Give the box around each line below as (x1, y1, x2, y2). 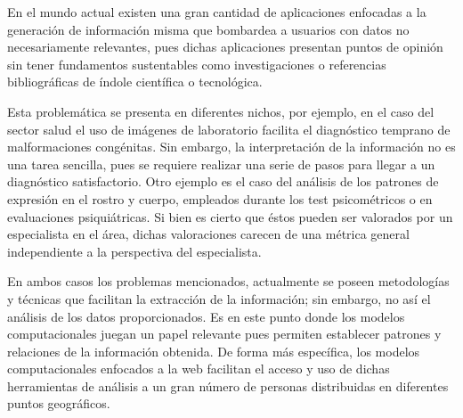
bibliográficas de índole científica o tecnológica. (7, 72, 263, 91)
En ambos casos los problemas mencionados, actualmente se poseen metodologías (7, 272, 450, 291)
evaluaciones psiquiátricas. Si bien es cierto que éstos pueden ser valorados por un (7, 207, 453, 225)
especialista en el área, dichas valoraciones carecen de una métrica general (7, 225, 410, 243)
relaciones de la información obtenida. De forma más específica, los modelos (7, 341, 420, 360)
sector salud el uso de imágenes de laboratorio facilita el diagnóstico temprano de (7, 119, 451, 138)
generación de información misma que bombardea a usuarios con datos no (7, 20, 410, 38)
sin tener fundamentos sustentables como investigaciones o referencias (7, 54, 386, 73)
